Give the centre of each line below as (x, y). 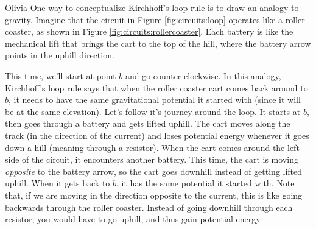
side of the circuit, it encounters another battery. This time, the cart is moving (152, 159)
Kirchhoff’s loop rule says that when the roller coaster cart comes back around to (156, 87)
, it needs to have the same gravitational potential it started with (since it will (155, 100)
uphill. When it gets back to (58, 183)
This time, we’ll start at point (61, 75)
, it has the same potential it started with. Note (205, 183)
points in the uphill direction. (60, 55)
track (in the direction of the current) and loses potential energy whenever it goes (157, 135)
